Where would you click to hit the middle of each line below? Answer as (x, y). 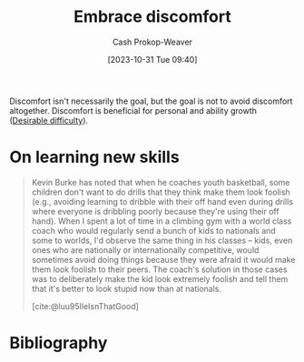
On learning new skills (94, 157)
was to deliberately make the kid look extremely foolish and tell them (160, 278)
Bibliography (59, 343)
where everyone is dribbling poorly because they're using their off (155, 211)
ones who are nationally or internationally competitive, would (145, 250)
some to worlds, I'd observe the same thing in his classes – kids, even (162, 240)
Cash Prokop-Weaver (152, 42)
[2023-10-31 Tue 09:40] (152, 59)
